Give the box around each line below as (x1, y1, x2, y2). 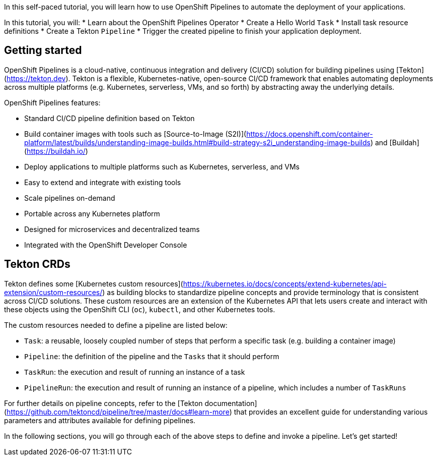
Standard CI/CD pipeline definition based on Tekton (24, 113, 195, 123)
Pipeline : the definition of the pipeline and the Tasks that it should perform (24, 352, 279, 361)
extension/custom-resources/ (4, 287, 103, 297)
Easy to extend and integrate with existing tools (24, 178, 181, 187)
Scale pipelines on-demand (24, 193, 115, 202)
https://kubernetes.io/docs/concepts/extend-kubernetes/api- (183, 279, 387, 288)
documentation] (204, 398, 257, 408)
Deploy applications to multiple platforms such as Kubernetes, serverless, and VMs (24, 162, 300, 171)
